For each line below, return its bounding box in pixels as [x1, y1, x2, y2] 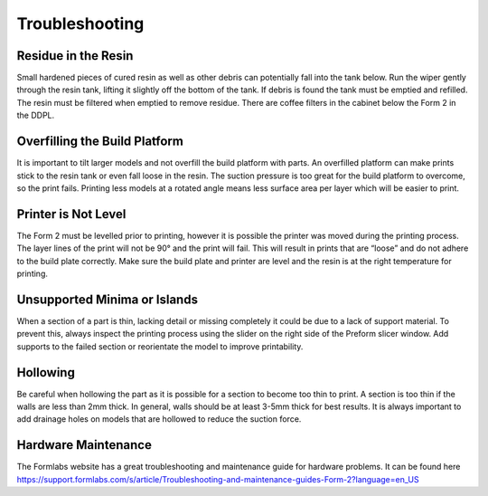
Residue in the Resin [16, 48, 134, 63]
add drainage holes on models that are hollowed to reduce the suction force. [16, 414, 302, 424]
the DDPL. [16, 110, 55, 121]
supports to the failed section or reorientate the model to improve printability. [16, 340, 304, 352]
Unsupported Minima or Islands [16, 291, 199, 307]
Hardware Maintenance [16, 437, 153, 453]
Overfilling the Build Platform [16, 134, 184, 149]
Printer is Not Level [16, 206, 127, 222]
